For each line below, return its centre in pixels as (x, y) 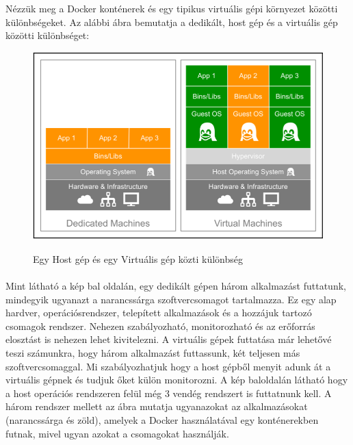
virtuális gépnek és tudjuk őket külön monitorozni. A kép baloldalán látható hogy (177, 380)
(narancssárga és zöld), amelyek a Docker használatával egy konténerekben (162, 420)
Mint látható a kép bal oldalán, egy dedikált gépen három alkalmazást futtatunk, (176, 286)
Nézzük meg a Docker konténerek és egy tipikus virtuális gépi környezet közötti (172, 8)
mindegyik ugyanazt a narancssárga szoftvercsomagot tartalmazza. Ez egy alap (171, 299)
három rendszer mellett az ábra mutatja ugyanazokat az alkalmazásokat (157, 406)
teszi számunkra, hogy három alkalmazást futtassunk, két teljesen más (153, 353)
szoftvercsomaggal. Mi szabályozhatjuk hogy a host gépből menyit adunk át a (168, 366)
